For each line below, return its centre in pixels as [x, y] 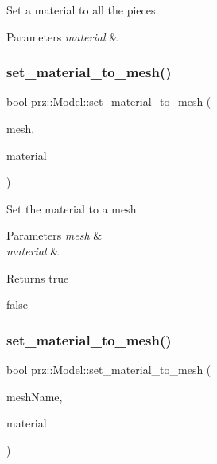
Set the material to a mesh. [73, 208]
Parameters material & [62, 36]
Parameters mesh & [54, 235]
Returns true [38, 277]
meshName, [35, 396]
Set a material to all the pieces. [83, 10]
